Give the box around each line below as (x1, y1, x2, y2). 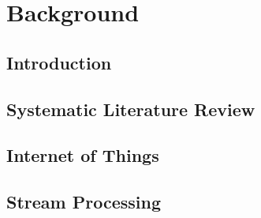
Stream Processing (6, 190, 161, 214)
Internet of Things (6, 143, 159, 167)
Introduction (6, 50, 112, 74)
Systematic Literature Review (6, 96, 255, 121)
